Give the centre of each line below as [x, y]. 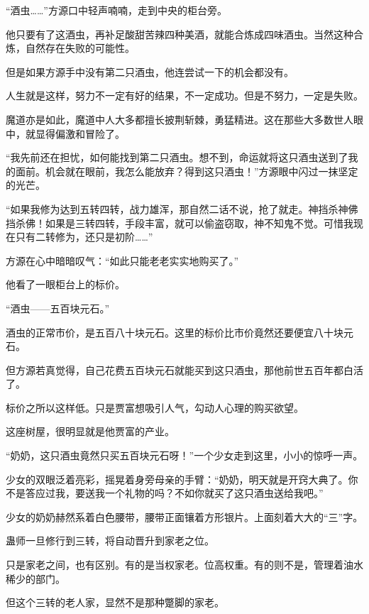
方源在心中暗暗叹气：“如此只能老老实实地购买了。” [122, 260]
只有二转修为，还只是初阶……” [84, 237]
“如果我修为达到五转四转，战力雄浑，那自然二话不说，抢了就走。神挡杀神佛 [182, 208]
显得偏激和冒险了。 [80, 133]
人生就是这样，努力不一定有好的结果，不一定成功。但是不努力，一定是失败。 [184, 95]
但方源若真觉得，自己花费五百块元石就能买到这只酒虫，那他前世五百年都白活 [184, 369]
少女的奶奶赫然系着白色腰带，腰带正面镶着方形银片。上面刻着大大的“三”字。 [184, 516]
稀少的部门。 [35, 578]
